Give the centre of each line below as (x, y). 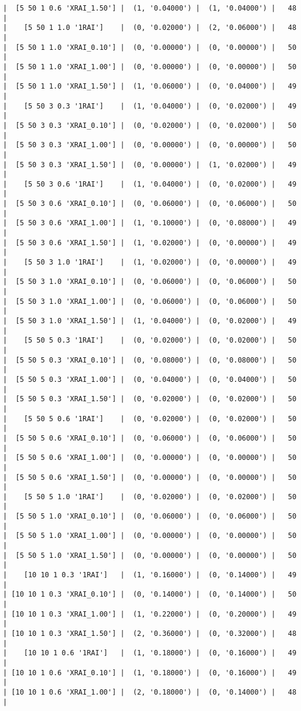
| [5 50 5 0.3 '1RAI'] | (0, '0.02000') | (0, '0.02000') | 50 (150, 341)
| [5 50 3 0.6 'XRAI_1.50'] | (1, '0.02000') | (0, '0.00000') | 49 (150, 243)
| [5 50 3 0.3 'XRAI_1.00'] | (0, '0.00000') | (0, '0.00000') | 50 (150, 145)
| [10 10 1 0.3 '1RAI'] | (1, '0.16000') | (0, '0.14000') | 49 (150, 575)
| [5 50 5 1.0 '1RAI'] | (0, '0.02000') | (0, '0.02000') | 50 (150, 497)
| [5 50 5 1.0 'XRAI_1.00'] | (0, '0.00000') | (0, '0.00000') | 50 (150, 536)
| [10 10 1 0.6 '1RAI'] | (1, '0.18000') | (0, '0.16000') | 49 (150, 653)
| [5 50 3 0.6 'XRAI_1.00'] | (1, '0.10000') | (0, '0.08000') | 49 (150, 223)
